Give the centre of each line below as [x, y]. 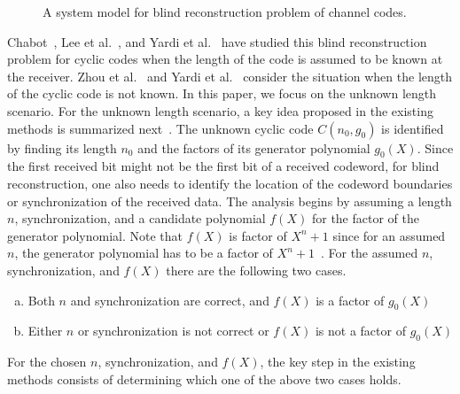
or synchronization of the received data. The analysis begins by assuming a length [230, 201]
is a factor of [350, 300]
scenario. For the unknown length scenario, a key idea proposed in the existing [220, 110]
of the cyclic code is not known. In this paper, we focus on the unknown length [222, 93]
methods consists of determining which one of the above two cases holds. [204, 379]
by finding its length [62, 147]
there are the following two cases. [256, 270]
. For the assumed [369, 253]
